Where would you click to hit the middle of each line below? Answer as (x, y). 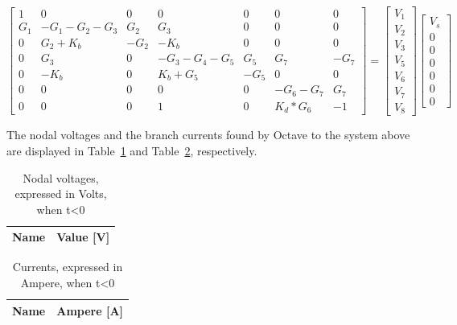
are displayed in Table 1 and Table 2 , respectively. (132, 150)
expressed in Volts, (61, 193)
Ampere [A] (90, 310)
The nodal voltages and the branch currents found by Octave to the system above (208, 135)
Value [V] (83, 237)
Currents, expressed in (68, 267)
